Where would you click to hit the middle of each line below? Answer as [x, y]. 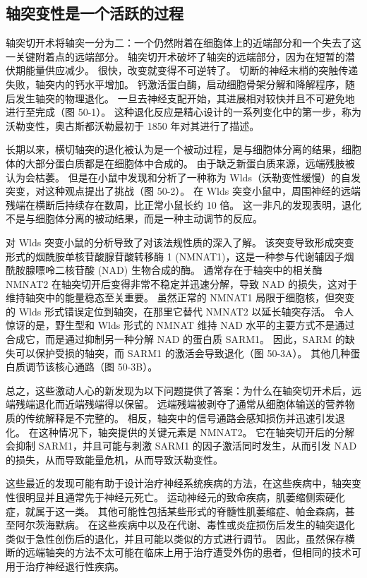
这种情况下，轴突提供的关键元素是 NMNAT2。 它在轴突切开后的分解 [197, 432]
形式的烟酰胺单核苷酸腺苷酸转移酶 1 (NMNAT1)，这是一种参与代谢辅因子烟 [180, 256]
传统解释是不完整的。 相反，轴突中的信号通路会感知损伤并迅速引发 [180, 418]
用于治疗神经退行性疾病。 [65, 566]
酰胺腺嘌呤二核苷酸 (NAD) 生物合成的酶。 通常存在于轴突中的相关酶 [164, 270]
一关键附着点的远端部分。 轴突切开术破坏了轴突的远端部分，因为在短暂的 [175, 56]
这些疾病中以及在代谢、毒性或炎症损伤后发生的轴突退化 [226, 525]
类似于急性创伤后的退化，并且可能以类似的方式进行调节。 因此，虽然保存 [175, 538]
